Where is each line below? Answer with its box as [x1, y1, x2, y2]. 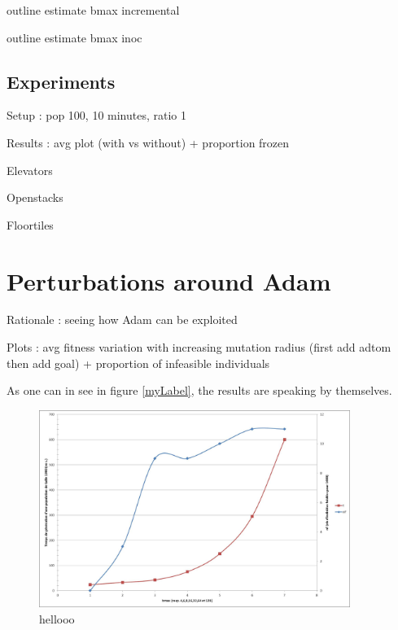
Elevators [7, 161, 53, 178]
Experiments [7, 68, 116, 94]
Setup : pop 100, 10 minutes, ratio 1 [7, 107, 187, 124]
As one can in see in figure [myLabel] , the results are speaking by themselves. [7, 382, 392, 399]
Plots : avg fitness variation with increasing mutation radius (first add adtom [7, 339, 391, 356]
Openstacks [7, 189, 63, 206]
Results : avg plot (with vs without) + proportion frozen [7, 133, 290, 151]
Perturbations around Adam [7, 264, 331, 297]
